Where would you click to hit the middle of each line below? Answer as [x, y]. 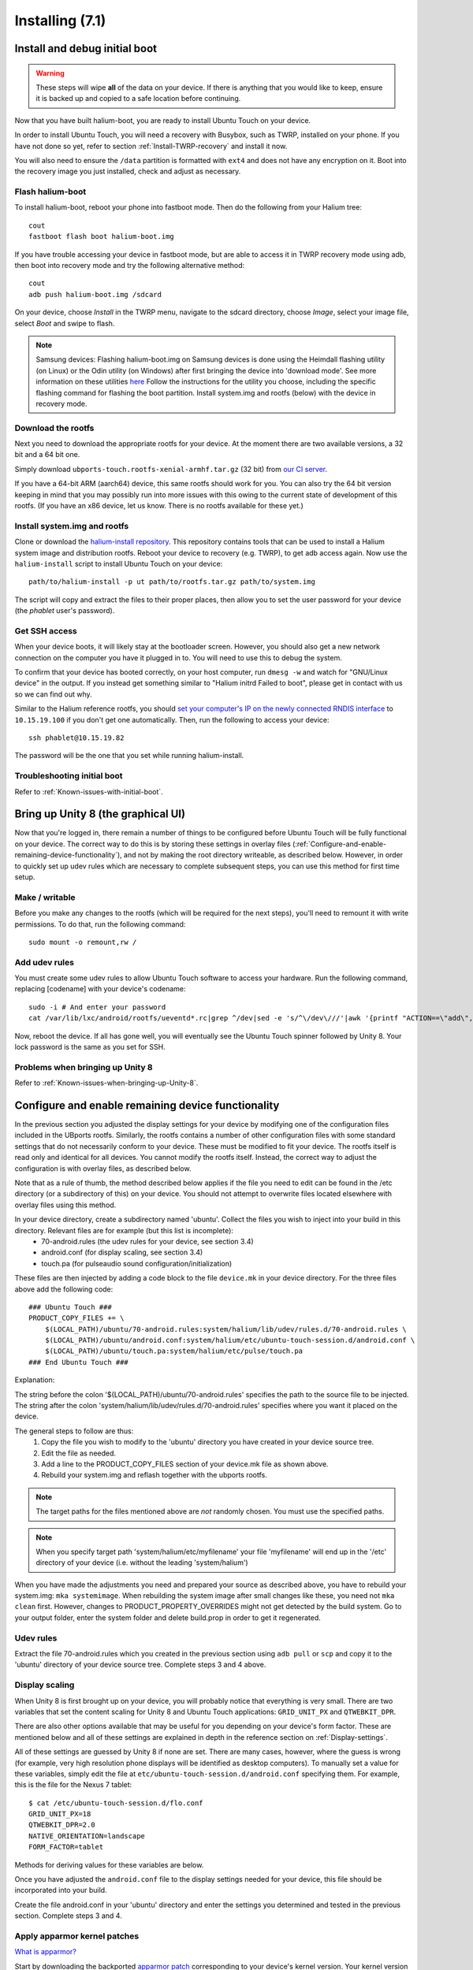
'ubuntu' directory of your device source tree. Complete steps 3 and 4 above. [140, 1665]
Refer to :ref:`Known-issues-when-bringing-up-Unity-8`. [106, 1083]
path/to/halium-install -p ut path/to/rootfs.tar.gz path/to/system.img [172, 582]
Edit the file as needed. [79, 1453]
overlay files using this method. [65, 1205]
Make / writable [45, 897]
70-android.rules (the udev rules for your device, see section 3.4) [147, 1241]
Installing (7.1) [60, 20]
